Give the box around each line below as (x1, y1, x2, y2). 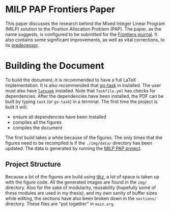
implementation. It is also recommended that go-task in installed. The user (5, 82, 161, 88)
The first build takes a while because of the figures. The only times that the (5, 134, 163, 141)
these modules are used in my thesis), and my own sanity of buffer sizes (5, 190, 157, 196)
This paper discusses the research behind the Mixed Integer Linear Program (5, 20, 165, 26)
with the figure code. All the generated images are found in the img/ (5, 179, 148, 185)
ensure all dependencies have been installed (12, 114, 107, 120)
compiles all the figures (12, 119, 62, 125)
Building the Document (5, 60, 104, 72)
